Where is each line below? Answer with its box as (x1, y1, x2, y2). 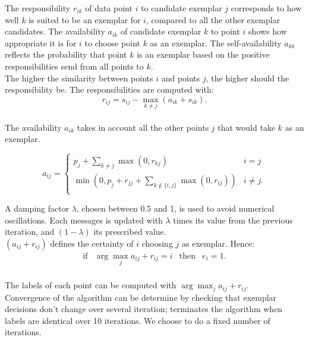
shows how (248, 25, 287, 37)
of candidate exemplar (120, 25, 201, 37)
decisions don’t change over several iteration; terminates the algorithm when (5, 303, 283, 315)
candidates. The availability (5, 25, 105, 37)
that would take (217, 121, 276, 133)
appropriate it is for (5, 36, 77, 49)
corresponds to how (231, 2, 302, 14)
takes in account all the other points (77, 121, 209, 133)
